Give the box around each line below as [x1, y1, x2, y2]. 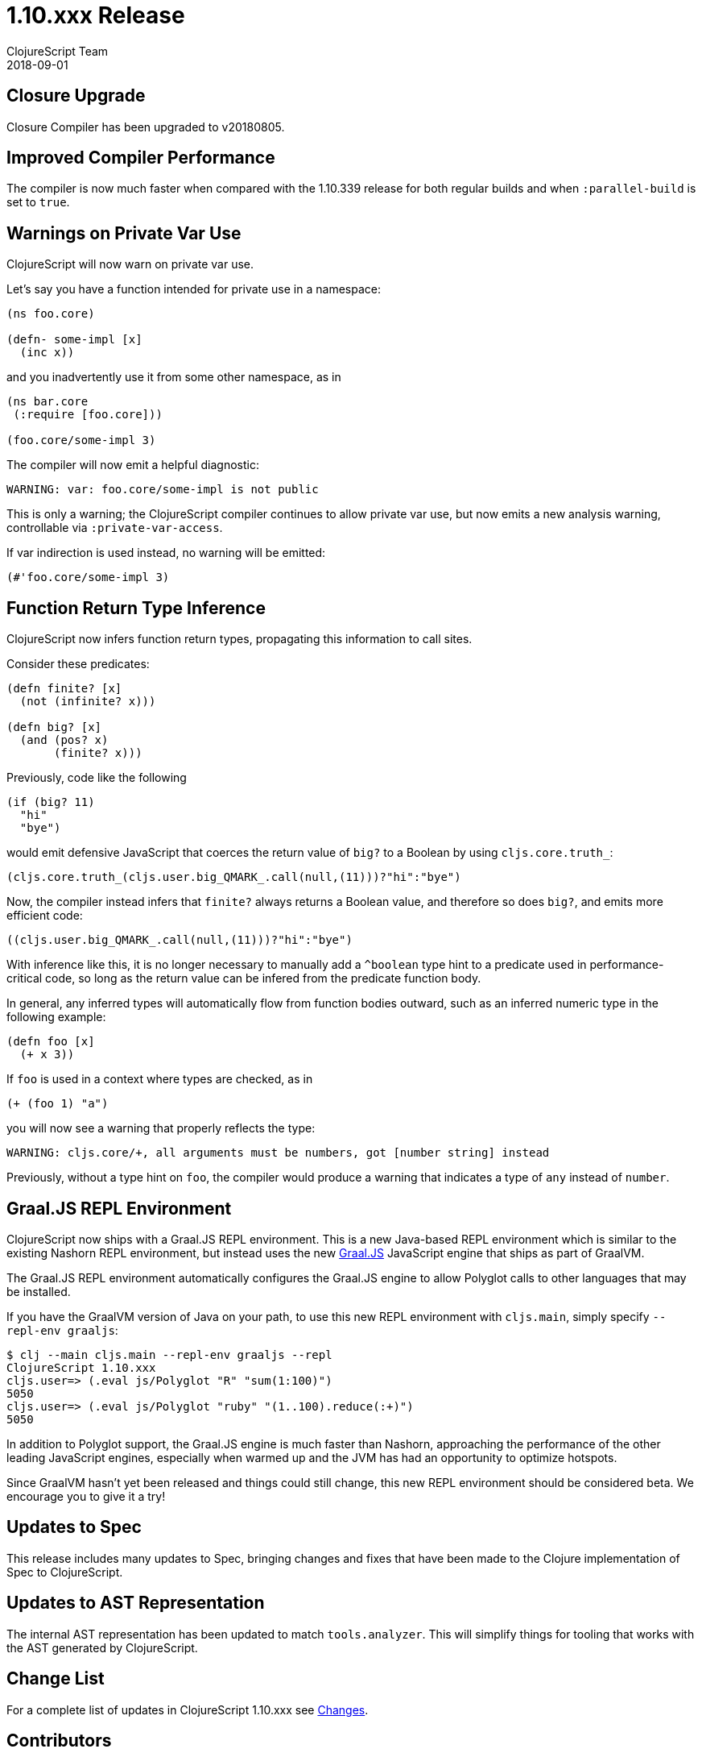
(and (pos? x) [19, 733, 109, 747]
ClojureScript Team [6, 44, 109, 58]
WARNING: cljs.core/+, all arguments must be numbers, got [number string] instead [6, 1146, 550, 1160]
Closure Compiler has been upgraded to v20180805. [6, 119, 285, 134]
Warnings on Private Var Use [6, 222, 242, 243]
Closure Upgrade [6, 85, 146, 106]
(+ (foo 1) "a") [6, 1097, 109, 1111]
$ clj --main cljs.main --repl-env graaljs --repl [6, 1348, 332, 1361]
